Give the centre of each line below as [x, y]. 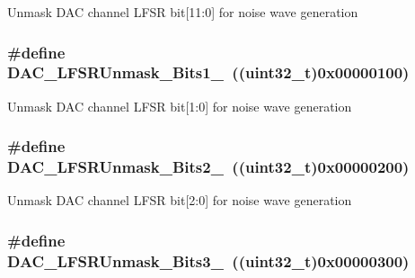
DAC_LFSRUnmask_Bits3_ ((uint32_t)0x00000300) [208, 260]
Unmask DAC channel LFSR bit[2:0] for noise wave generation [180, 200]
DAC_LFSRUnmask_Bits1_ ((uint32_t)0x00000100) [208, 72]
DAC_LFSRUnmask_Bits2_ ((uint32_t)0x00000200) [208, 167]
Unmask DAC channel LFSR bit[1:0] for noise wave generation [180, 106]
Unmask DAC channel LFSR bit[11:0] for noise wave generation [183, 12]
